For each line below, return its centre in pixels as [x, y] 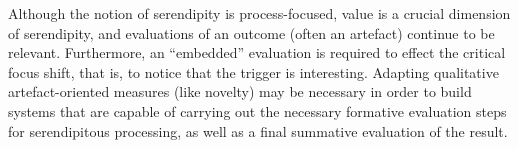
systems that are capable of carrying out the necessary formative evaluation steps [257, 110]
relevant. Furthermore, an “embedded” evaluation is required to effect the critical [257, 52]
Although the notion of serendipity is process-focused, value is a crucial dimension [259, 13]
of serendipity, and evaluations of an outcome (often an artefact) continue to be [251, 32]
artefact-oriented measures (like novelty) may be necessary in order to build [240, 91]
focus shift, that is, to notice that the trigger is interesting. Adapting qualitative [253, 71]
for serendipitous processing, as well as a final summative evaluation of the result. [258, 130]
